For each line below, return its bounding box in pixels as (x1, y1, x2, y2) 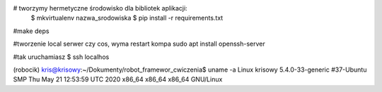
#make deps (13, 27, 50, 35)
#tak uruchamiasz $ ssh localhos (13, 53, 110, 61)
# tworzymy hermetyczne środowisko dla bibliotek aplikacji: (13, 4, 187, 12)
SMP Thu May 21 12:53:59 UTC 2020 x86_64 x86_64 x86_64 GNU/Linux (13, 75, 223, 84)
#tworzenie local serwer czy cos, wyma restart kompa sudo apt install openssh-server (13, 39, 265, 48)
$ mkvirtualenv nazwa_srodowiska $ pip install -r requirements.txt (30, 14, 224, 22)
